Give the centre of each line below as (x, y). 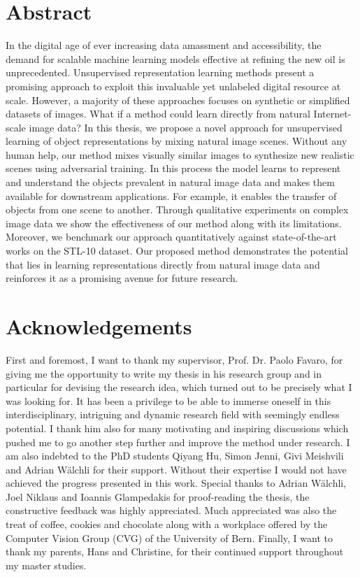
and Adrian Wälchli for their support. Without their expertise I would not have (176, 469)
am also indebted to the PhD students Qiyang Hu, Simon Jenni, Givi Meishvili (175, 456)
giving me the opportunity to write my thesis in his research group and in (164, 373)
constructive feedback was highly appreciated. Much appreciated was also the (171, 510)
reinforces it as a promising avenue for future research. (122, 278)
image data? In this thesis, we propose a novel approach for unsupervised (186, 127)
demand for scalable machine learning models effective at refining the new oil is (175, 58)
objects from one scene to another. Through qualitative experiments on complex (177, 209)
